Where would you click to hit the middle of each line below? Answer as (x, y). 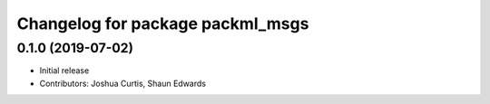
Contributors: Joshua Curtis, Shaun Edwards (122, 83)
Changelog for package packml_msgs (163, 24)
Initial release (64, 71)
